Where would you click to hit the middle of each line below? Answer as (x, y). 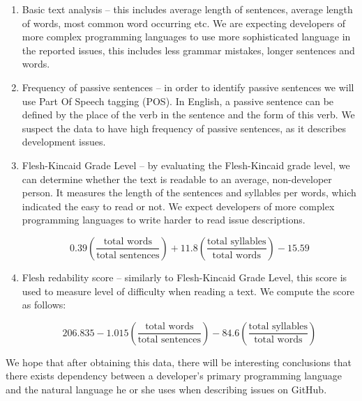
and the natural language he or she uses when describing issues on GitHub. (166, 389)
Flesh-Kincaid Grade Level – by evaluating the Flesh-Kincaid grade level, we (186, 165)
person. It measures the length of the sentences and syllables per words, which (189, 192)
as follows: (44, 305)
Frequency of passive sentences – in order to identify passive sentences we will (188, 87)
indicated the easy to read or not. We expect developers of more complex (178, 206)
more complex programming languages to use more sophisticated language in (186, 37)
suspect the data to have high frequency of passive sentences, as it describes (184, 128)
